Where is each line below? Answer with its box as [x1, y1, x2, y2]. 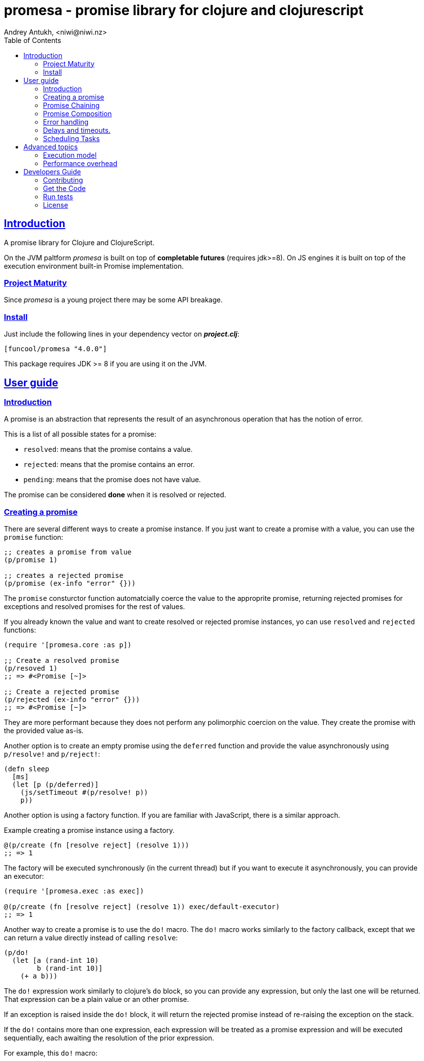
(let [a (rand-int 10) [12, 956, 99, 965]
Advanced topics [23, 142, 78, 151]
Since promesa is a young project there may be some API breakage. [4, 296, 223, 304]
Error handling [43, 117, 89, 126]
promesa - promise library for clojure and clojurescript [4, 2, 363, 19]
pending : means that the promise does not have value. [23, 475, 201, 484]
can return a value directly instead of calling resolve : [4, 934, 178, 942]
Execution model [43, 150, 97, 159]
